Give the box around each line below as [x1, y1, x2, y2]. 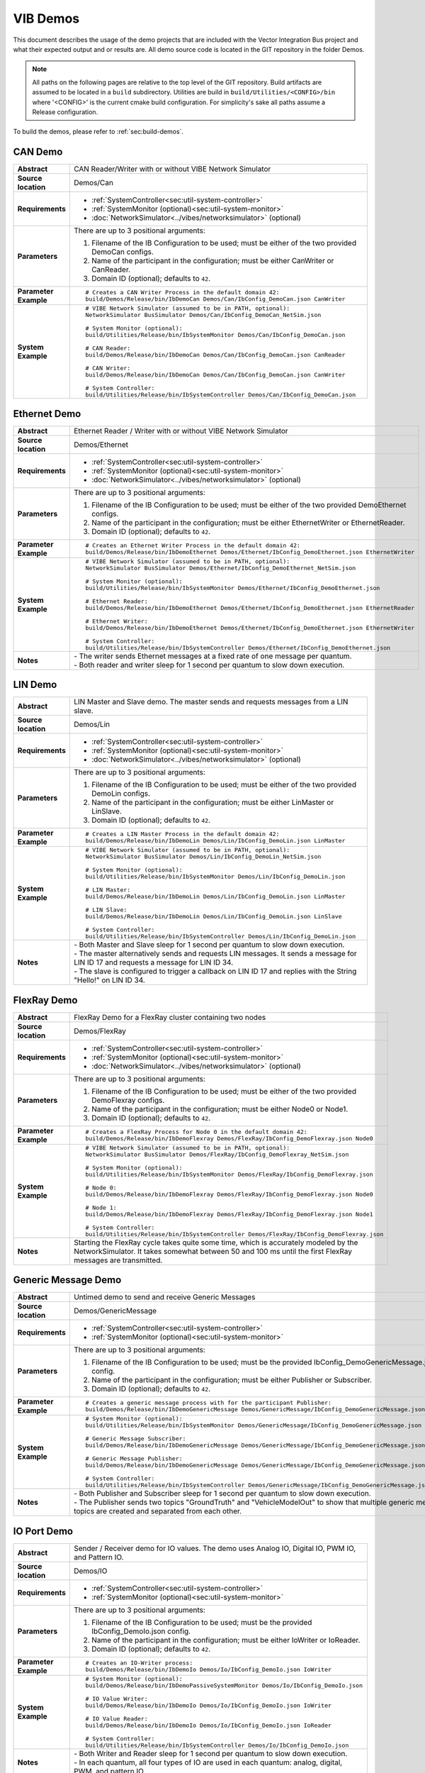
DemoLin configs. [91, 789, 151, 799]
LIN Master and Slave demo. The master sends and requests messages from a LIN [73, 697, 348, 707]
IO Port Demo [13, 1525, 74, 1537]
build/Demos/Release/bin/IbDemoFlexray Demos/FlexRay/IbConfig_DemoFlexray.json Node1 [85, 1210, 373, 1218]
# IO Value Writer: [85, 1695, 148, 1702]
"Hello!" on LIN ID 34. [73, 975, 145, 985]
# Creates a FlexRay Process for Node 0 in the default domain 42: [85, 1128, 307, 1135]
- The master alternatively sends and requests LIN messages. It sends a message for [73, 949, 357, 959]
